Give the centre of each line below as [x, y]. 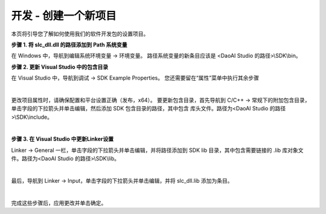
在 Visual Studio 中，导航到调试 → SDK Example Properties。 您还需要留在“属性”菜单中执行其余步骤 [135, 78]
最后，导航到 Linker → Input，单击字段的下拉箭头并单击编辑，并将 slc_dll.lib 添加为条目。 [122, 181]
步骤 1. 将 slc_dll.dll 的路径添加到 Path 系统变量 [69, 45]
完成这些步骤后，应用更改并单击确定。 [59, 203]
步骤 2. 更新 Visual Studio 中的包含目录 [60, 67]
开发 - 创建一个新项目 [64, 16]
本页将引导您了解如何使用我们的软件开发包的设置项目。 [80, 34]
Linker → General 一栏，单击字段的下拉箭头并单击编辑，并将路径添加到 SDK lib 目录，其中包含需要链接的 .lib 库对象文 [158, 150]
